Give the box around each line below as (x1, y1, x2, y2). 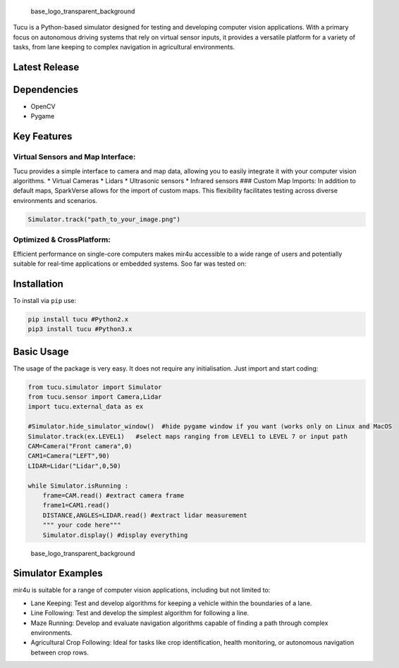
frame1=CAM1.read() (42, 501, 111, 509)
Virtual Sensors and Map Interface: (13, 152, 136, 162)
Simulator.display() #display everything (42, 531, 188, 539)
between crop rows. (30, 648, 90, 657)
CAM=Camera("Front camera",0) (27, 443, 133, 450)
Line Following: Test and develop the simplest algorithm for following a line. (30, 609, 250, 617)
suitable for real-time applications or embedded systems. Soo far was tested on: (13, 259, 247, 268)
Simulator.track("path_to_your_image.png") (27, 215, 181, 223)
